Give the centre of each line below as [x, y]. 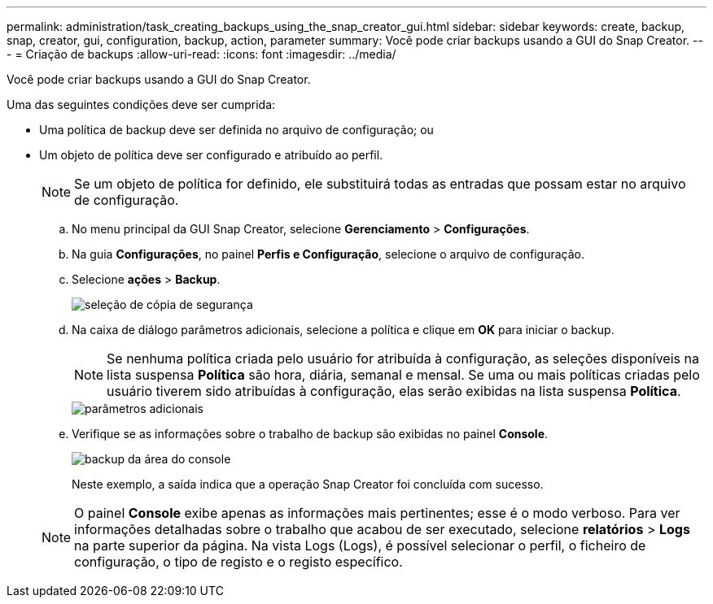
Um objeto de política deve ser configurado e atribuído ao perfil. [211, 155]
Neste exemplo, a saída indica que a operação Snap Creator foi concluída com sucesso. [308, 484]
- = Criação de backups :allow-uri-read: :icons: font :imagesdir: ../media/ [201, 54]
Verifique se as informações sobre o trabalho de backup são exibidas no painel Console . [310, 434]
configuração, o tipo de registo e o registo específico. [238, 562]
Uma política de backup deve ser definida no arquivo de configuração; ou [236, 130]
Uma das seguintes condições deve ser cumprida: [141, 104]
